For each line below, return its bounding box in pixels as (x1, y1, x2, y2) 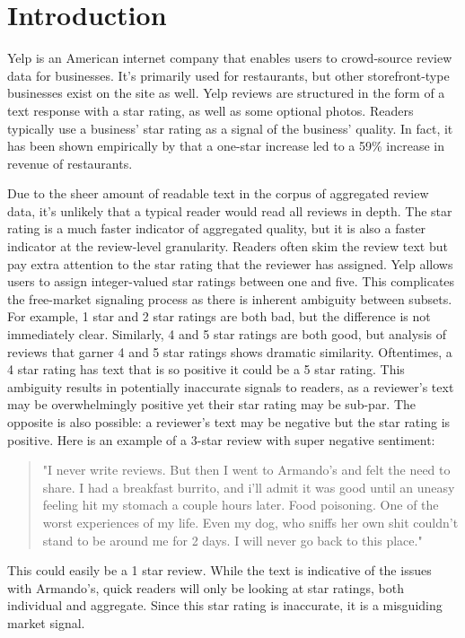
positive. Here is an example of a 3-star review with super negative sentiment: (7, 430, 435, 449)
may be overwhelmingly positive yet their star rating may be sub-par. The (7, 395, 417, 414)
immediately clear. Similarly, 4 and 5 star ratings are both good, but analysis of (7, 325, 446, 344)
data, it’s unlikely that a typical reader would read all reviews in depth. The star (7, 201, 452, 220)
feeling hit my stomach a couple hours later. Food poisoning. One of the (42, 495, 439, 514)
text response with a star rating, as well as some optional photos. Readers (7, 101, 414, 119)
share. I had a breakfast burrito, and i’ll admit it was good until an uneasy (42, 477, 455, 496)
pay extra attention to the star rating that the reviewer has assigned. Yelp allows (7, 254, 453, 273)
